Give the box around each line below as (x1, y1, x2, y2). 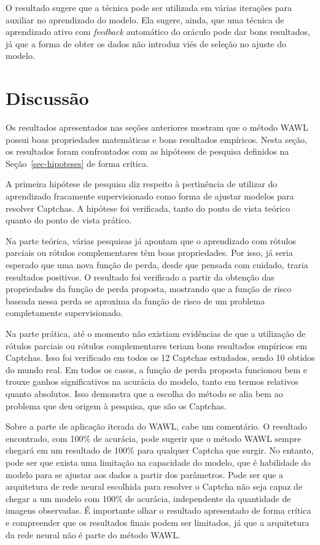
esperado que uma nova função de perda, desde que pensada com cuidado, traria (6, 258, 308, 271)
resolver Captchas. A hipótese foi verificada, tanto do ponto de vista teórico (6, 201, 291, 214)
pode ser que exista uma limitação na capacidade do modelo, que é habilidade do (6, 455, 311, 468)
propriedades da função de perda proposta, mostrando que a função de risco (6, 282, 292, 295)
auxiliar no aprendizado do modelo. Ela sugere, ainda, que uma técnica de (6, 13, 284, 26)
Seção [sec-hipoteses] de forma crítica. (6, 157, 149, 169)
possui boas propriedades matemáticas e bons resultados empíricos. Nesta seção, (6, 133, 307, 145)
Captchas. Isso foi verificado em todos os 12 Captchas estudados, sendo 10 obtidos (6, 351, 315, 364)
